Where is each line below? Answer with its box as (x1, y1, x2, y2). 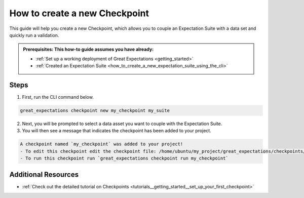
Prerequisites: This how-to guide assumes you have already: (23, 46, 154, 53)
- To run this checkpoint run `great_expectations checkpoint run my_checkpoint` (20, 155, 229, 162)
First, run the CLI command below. (22, 94, 94, 100)
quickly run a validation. (9, 32, 59, 38)
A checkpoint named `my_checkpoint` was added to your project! (20, 141, 183, 147)
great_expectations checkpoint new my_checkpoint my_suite (20, 108, 170, 113)
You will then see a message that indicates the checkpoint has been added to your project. (22, 128, 211, 134)
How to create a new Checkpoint (9, 8, 149, 19)
